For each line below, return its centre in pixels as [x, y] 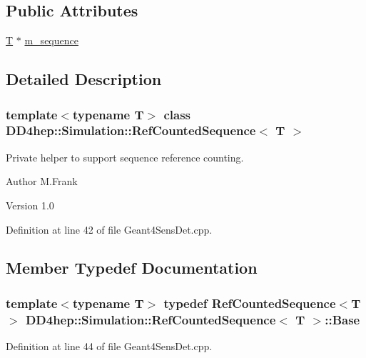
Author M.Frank [42, 181]
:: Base [342, 319]
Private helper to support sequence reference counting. [125, 157]
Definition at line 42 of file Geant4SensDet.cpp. [109, 229]
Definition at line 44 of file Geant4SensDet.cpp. [109, 346]
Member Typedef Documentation [132, 268]
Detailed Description [84, 79]
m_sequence [51, 40]
